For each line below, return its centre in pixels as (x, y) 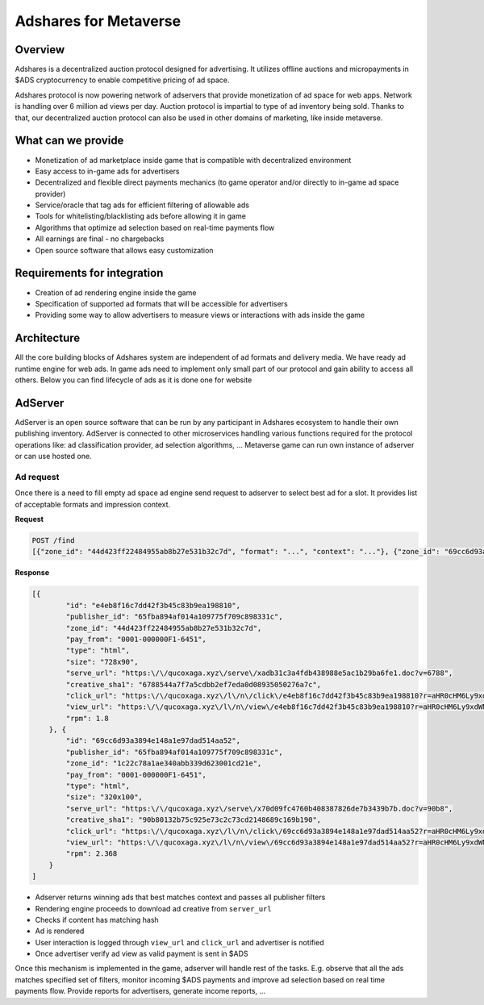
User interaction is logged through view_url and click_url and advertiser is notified (179, 942)
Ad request (37, 477)
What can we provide (69, 141)
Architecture (48, 338)
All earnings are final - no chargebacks (100, 239)
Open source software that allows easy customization (124, 250)
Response (32, 573)
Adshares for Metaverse (98, 21)
